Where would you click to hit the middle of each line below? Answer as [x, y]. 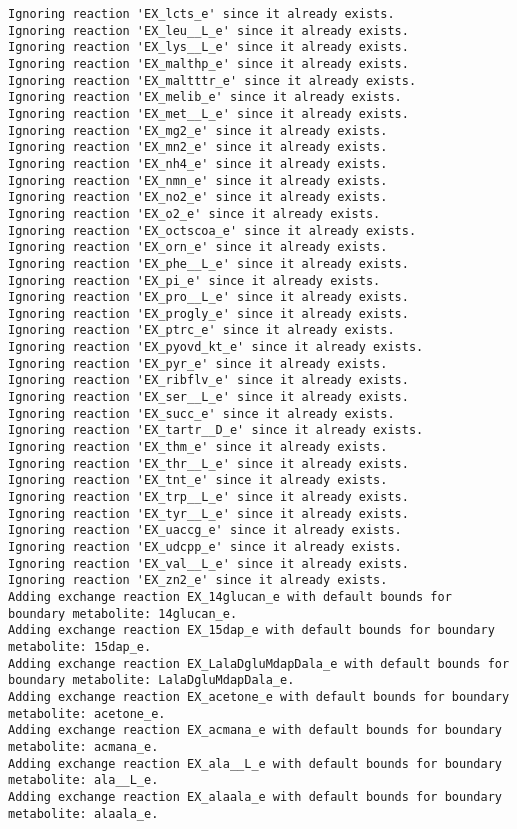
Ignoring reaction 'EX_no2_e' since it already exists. [198, 197]
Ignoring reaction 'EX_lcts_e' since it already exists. [201, 14]
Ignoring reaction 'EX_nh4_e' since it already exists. [198, 163]
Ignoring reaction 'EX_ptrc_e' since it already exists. [201, 330]
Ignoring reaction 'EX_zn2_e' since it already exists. [198, 580]
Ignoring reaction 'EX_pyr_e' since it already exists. [198, 363]
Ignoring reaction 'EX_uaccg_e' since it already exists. [205, 530]
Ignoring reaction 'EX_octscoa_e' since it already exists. [212, 230]
